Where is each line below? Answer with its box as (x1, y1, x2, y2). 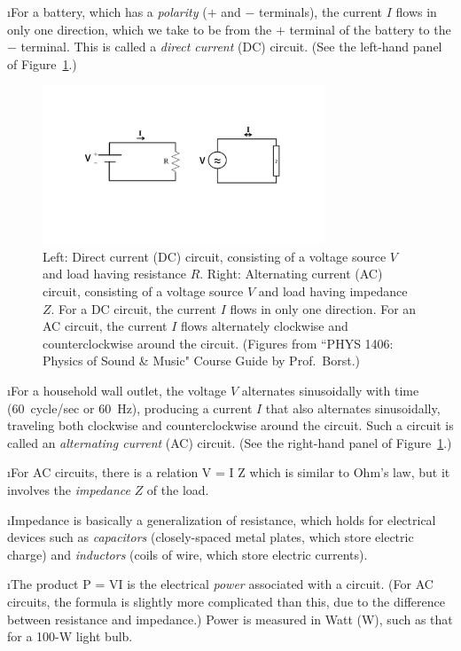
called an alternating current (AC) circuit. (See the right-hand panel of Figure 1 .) (7, 433, 452, 451)
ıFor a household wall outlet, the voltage (7, 381, 227, 399)
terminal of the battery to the (289, 20, 451, 38)
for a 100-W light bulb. (7, 627, 133, 646)
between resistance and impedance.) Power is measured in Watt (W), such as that (7, 609, 453, 628)
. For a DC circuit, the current (51, 299, 216, 318)
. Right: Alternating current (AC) (199, 264, 383, 283)
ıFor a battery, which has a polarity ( (7, 3, 207, 20)
